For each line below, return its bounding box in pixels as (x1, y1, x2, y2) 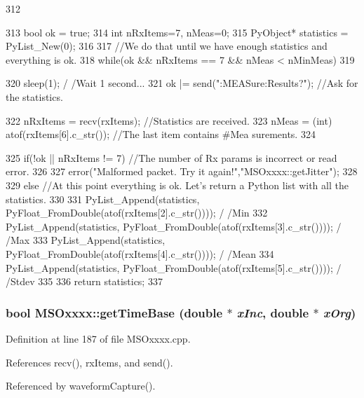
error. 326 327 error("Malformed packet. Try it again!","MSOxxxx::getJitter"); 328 (6, 164, 358, 179)
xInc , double (236, 303, 309, 321)
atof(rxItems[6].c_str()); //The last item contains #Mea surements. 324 (6, 127, 316, 142)
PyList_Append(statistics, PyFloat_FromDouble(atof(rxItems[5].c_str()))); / (6, 260, 342, 275)
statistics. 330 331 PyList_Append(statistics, (6, 191, 200, 206)
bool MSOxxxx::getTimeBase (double (6, 303, 223, 321)
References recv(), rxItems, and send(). (6, 355, 173, 369)
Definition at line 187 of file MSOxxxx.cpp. (6, 331, 191, 345)
